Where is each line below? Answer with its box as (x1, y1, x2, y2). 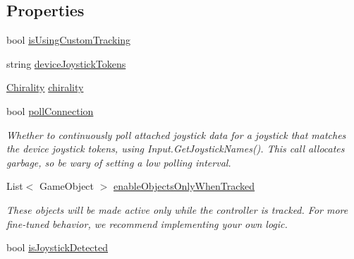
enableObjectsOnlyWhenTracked (114, 179, 255, 193)
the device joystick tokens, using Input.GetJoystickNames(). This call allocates (6, 141, 345, 156)
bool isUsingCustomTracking (6, 32, 131, 47)
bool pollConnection (6, 103, 94, 118)
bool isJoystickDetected (6, 240, 109, 255)
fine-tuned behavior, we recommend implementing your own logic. (6, 216, 288, 231)
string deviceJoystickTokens (6, 56, 126, 71)
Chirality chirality (6, 80, 84, 95)
